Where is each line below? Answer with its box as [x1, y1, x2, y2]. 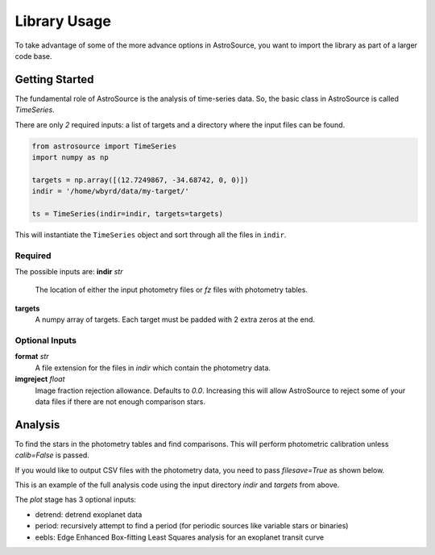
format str [14, 352, 49, 361]
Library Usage [14, 12, 112, 30]
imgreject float [14, 374, 65, 384]
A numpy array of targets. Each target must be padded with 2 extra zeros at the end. [35, 315, 316, 324]
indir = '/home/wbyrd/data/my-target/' [31, 186, 189, 196]
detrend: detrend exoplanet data [35, 509, 143, 520]
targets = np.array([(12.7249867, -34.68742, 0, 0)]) [31, 175, 249, 185]
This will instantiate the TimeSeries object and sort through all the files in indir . [14, 230, 287, 240]
